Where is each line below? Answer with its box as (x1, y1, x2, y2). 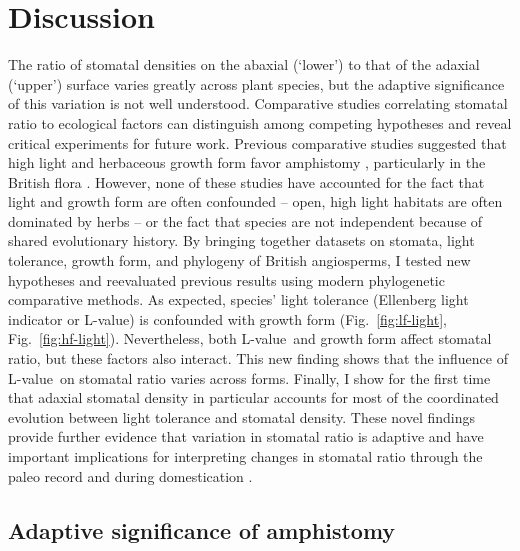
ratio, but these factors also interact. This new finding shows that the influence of (8, 348, 508, 369)
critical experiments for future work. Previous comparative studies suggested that (8, 132, 507, 153)
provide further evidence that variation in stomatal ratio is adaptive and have (8, 426, 484, 447)
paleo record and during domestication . (8, 465, 253, 486)
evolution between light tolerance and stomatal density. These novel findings (8, 406, 476, 427)
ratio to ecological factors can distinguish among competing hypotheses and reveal (8, 112, 512, 133)
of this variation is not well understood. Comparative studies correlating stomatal (8, 93, 508, 114)
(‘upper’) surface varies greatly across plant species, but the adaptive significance (8, 73, 505, 94)
